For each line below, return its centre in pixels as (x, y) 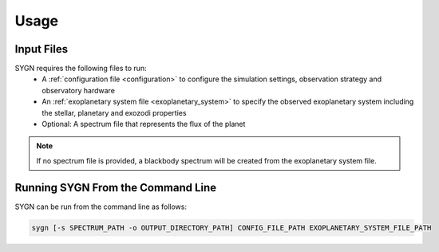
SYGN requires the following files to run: (81, 69)
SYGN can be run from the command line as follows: (101, 207)
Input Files (41, 49)
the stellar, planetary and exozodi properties (114, 112)
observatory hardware (79, 90)
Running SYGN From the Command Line (116, 187)
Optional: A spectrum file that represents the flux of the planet (144, 124)
